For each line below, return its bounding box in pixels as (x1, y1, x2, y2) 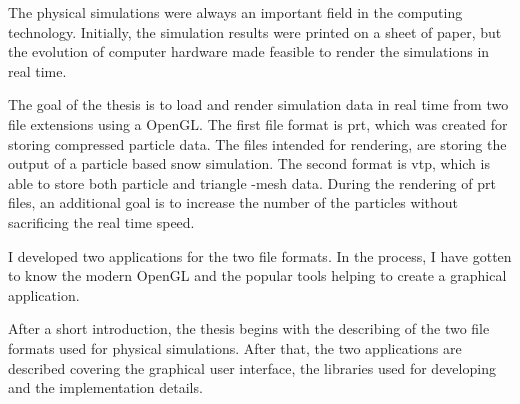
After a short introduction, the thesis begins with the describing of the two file (8, 318, 490, 339)
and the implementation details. (8, 377, 203, 398)
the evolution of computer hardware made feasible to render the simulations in (8, 41, 490, 62)
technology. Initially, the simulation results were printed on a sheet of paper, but (8, 21, 502, 42)
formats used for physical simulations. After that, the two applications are (8, 337, 462, 358)
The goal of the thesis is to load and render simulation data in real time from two (8, 94, 509, 115)
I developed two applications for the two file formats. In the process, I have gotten (8, 245, 512, 266)
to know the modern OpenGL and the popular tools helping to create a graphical (8, 265, 507, 286)
